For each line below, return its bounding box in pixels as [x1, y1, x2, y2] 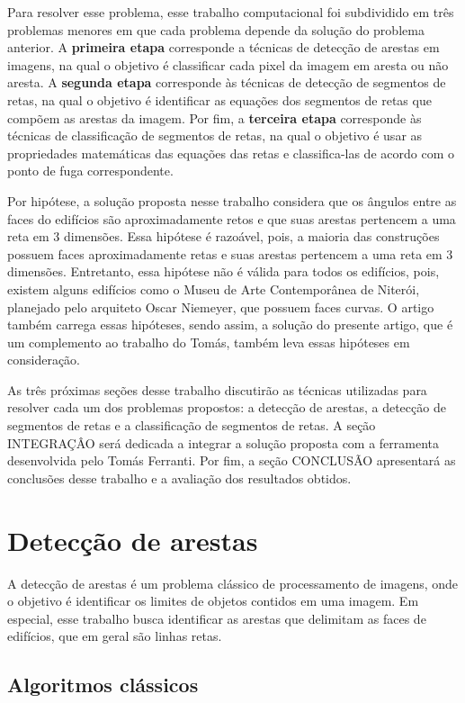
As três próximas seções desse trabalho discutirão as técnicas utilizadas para [7, 380, 427, 399]
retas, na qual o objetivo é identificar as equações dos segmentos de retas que [7, 90, 432, 109]
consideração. [7, 350, 81, 369]
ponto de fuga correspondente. [7, 161, 174, 180]
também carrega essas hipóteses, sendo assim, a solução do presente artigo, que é [7, 315, 453, 334]
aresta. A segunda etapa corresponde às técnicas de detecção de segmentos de [7, 73, 446, 92]
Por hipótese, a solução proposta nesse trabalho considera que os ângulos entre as [7, 191, 457, 210]
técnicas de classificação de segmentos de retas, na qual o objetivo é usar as [7, 126, 423, 145]
